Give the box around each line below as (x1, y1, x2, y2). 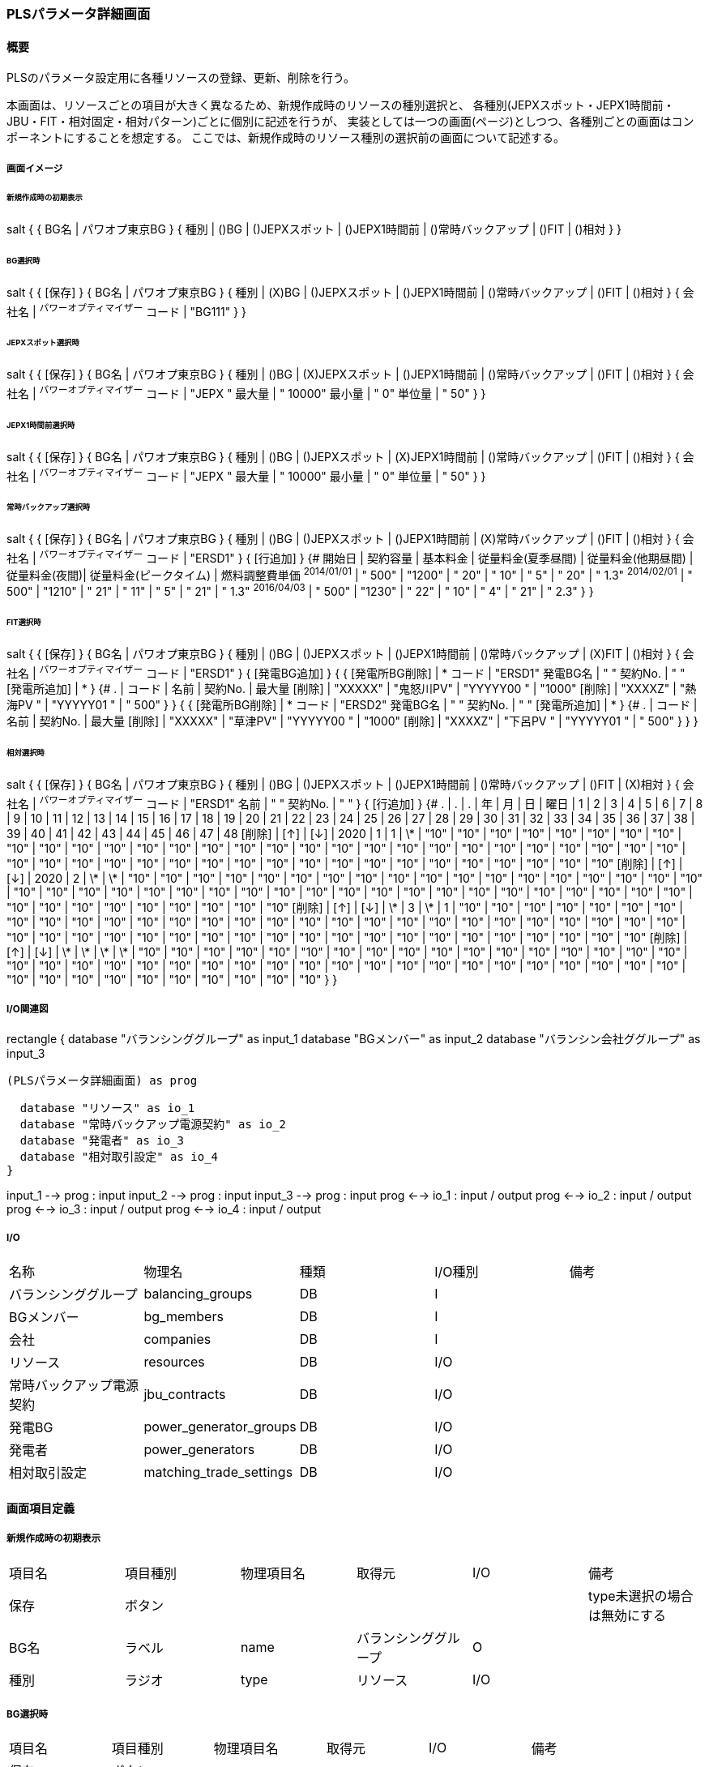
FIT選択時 (6, 617, 41, 627)
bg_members (143, 1308, 224, 1325)
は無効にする (587, 1607, 667, 1624)
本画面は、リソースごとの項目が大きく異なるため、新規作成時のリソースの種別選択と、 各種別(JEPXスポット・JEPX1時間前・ (6, 98, 675, 113)
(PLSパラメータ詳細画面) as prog (6, 1074, 198, 1088)
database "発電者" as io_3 (19, 1134, 185, 1148)
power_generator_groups (143, 1418, 297, 1435)
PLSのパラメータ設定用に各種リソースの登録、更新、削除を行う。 (6, 71, 355, 85)
